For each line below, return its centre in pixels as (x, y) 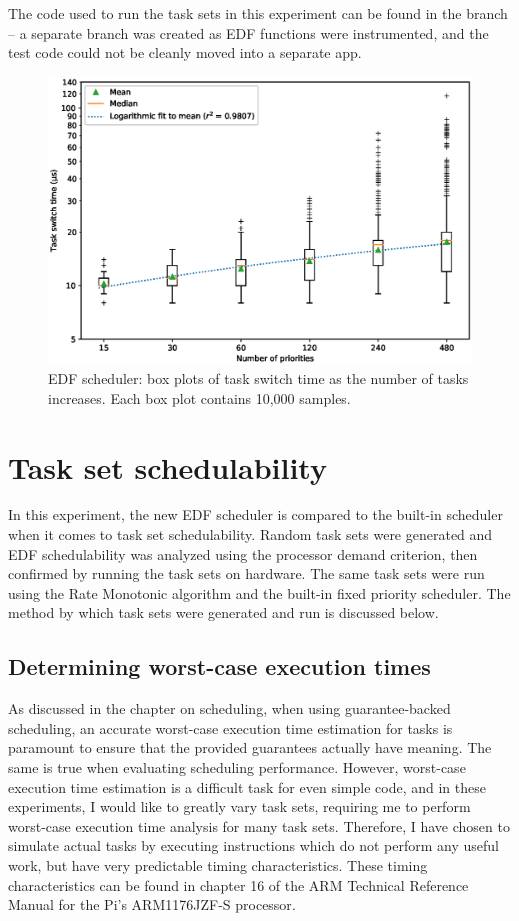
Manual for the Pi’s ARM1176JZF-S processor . (152, 904)
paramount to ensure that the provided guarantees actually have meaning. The (250, 747)
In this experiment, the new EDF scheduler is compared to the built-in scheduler (255, 514)
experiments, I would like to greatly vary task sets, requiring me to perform (239, 806)
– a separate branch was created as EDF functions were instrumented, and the (248, 32)
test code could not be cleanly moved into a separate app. (185, 52)
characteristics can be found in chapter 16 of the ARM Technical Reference (238, 884)
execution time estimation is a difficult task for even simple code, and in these (247, 786)
